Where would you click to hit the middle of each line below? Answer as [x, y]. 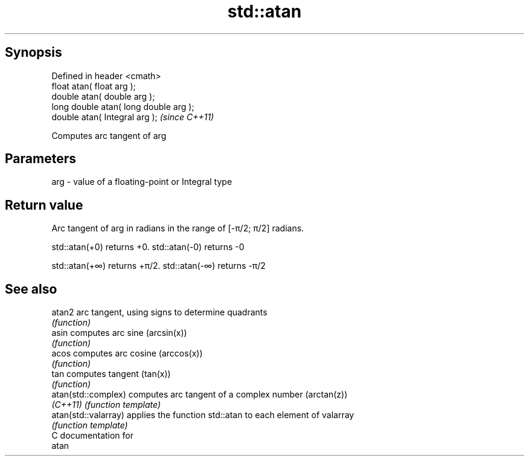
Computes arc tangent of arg [109, 135]
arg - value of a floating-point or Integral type [142, 182]
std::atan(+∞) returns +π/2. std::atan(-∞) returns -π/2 [159, 266]
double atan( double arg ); [103, 96]
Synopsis [34, 53]
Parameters [40, 159]
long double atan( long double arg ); [123, 106]
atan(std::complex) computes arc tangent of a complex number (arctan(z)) [200, 395]
